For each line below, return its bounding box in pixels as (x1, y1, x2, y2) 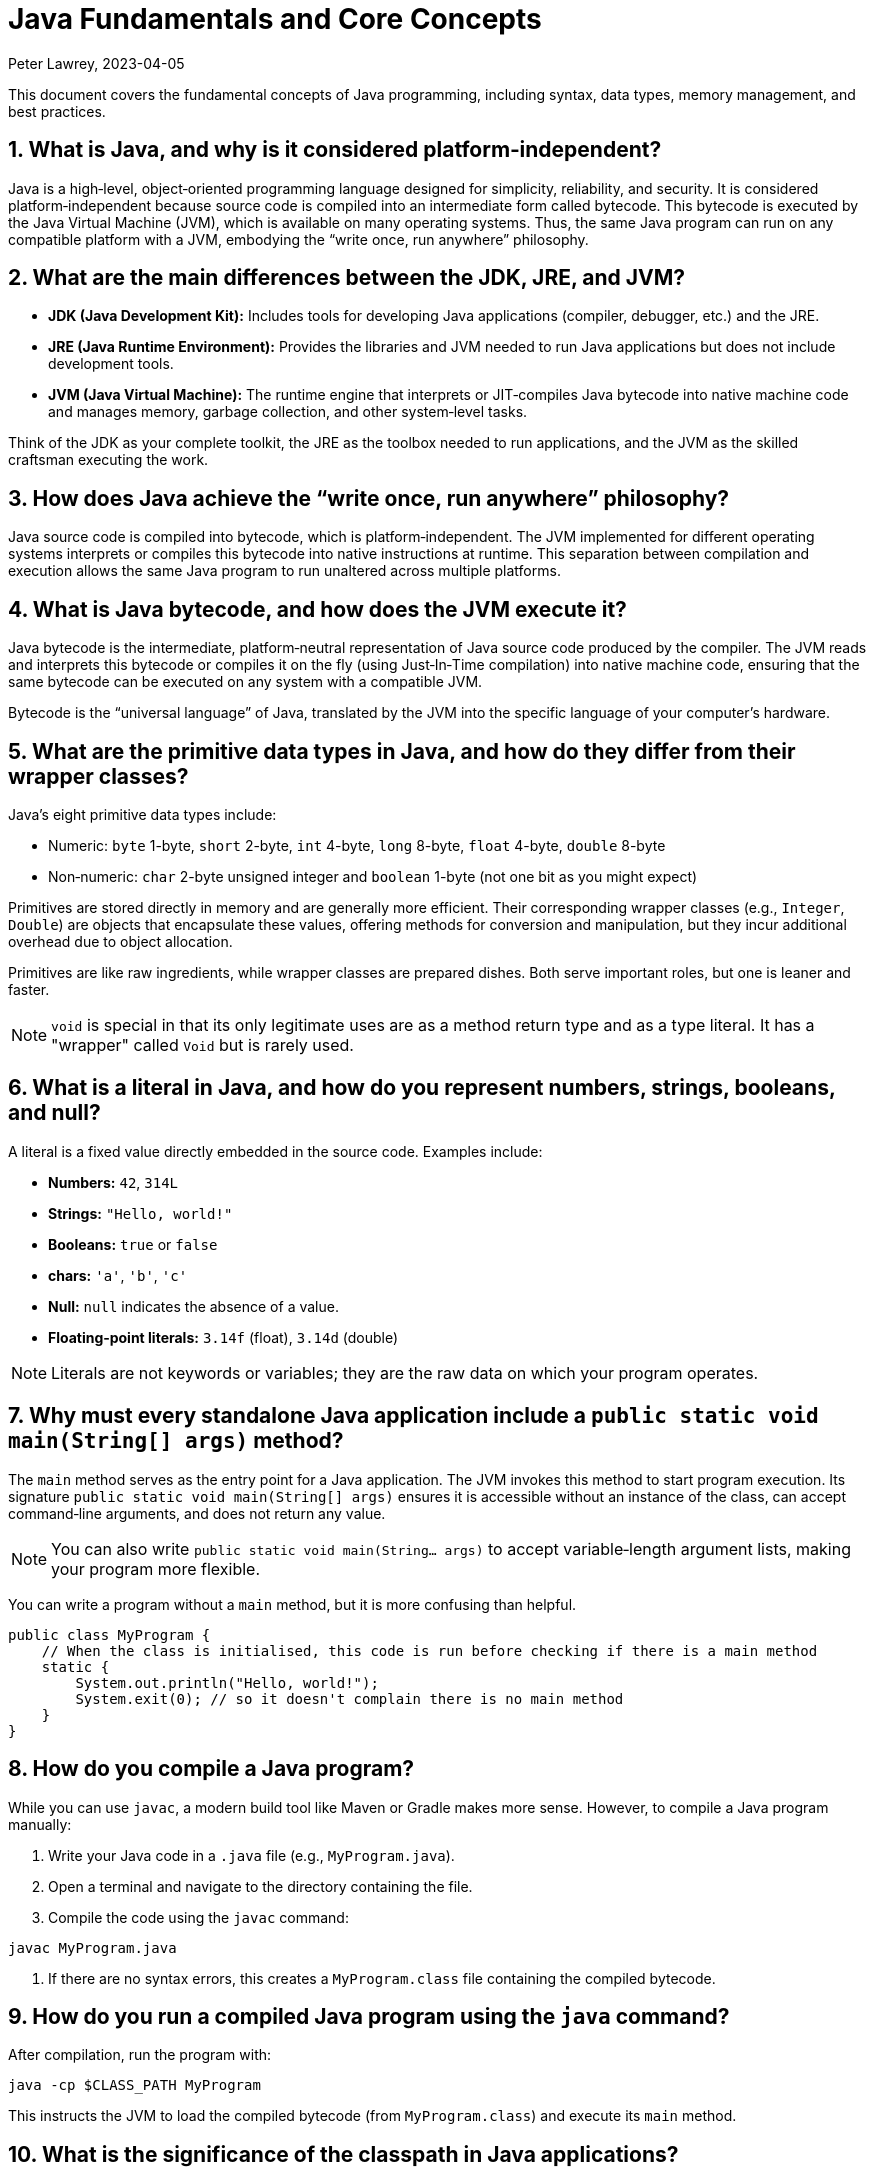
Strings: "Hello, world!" (48, 1204, 233, 1222)
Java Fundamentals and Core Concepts (8, 2, 542, 36)
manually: (8, 1815, 72, 1833)
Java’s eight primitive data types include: (8, 805, 277, 823)
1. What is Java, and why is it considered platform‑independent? (8, 137, 662, 163)
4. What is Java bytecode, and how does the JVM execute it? (8, 596, 627, 622)
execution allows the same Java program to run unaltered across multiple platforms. (8, 562, 561, 580)
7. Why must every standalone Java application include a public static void (8, 1403, 819, 1429)
